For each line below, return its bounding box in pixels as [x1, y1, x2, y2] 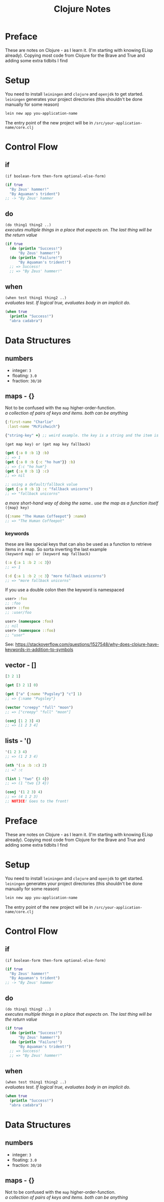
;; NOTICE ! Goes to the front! [5, 799, 69, 804]
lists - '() [5, 736, 32, 745]
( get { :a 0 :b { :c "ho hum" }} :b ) [5, 459, 76, 464]
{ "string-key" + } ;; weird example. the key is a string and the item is [5, 433, 159, 438]
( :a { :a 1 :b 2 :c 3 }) [5, 560, 51, 565]
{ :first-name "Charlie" [5, 420, 54, 425]
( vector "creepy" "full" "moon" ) [5, 705, 73, 710]
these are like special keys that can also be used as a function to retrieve [5, 541, 152, 547]
